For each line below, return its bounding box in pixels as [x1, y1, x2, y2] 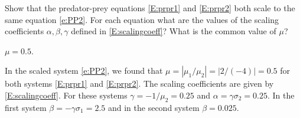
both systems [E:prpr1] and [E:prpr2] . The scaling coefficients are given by [5, 77, 274, 90]
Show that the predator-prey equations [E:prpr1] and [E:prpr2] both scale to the [5, 2, 295, 14]
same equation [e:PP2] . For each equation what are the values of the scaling [5, 13, 279, 25]
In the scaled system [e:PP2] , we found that [5, 64, 163, 77]
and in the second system [107, 101, 200, 113]
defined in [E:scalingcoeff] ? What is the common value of [71, 25, 276, 37]
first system [5, 101, 47, 113]
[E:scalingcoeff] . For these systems [5, 88, 128, 101]
